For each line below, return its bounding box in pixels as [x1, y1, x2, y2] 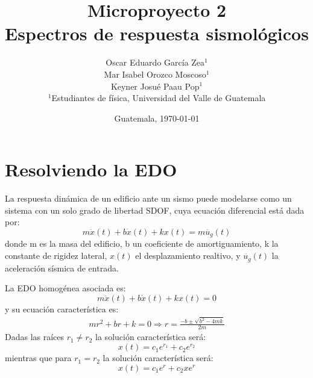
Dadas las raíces [5, 330, 65, 343]
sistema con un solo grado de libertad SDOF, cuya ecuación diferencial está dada [5, 203, 305, 216]
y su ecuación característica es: [5, 302, 119, 315]
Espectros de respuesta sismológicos [5, 21, 309, 46]
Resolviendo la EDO [5, 157, 177, 182]
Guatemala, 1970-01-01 [114, 111, 200, 124]
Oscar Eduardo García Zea [106, 56, 205, 69]
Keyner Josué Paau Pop [110, 79, 200, 92]
